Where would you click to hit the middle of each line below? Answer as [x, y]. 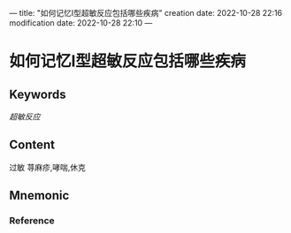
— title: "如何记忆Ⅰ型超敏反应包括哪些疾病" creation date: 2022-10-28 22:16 [146, 13]
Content [32, 145]
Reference [32, 221]
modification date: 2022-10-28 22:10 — [81, 23]
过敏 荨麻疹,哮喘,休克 [48, 167]
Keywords [38, 94]
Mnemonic [39, 195]
